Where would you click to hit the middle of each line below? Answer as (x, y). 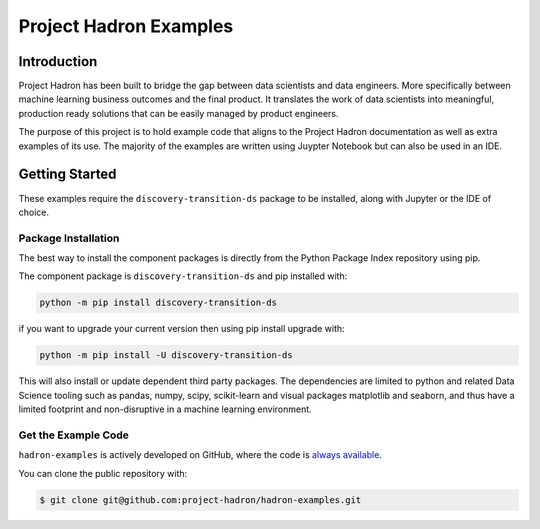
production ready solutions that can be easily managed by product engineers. (178, 113)
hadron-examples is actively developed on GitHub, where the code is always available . (200, 455)
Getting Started (67, 174)
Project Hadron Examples (126, 26)
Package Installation (69, 238)
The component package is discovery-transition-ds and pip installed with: (183, 276)
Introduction (58, 61)
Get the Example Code (74, 435)
